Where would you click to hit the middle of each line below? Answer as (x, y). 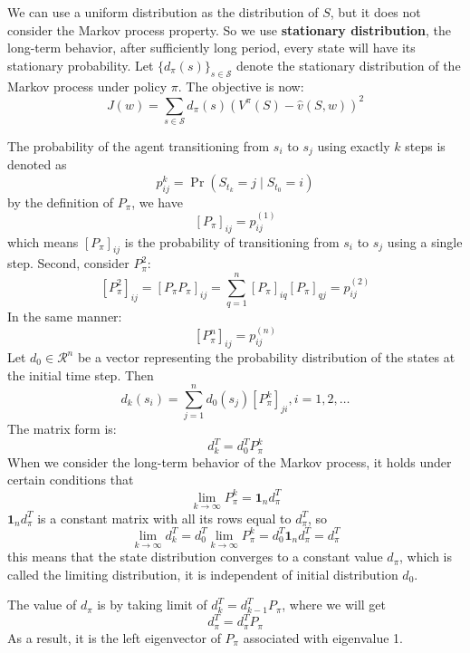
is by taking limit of (152, 605)
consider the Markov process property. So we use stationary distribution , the (229, 29)
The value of (42, 605)
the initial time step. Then (81, 375)
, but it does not (375, 12)
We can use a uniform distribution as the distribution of (163, 12)
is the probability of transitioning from (232, 241)
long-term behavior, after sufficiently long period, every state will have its (211, 48)
